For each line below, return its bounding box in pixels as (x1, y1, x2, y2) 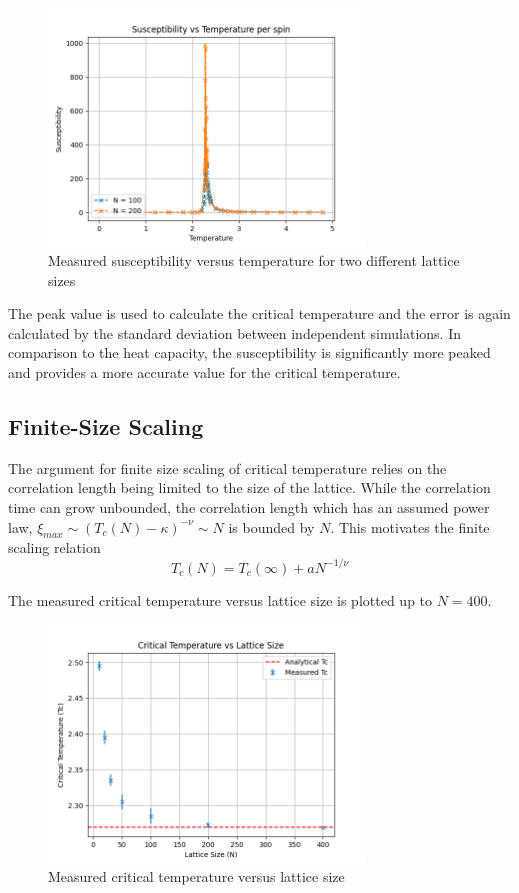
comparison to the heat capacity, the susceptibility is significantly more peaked (8, 342, 491, 363)
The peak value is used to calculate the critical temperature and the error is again (8, 303, 511, 324)
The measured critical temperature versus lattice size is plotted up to (8, 589, 433, 610)
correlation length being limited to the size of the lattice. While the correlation (8, 477, 491, 498)
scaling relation (8, 537, 101, 558)
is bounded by (228, 516, 315, 537)
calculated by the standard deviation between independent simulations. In (8, 322, 461, 343)
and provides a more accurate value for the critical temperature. (8, 362, 401, 383)
